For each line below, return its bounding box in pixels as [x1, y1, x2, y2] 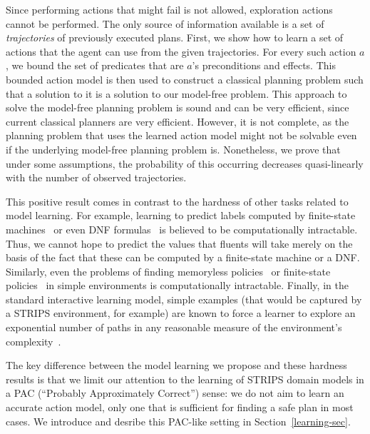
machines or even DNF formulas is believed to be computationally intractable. [6, 221, 358, 236]
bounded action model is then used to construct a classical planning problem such [6, 71, 364, 86]
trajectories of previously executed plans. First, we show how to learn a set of [6, 30, 344, 45]
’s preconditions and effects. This [192, 58, 336, 73]
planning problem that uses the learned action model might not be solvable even [6, 128, 357, 143]
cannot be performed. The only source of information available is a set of [6, 16, 324, 31]
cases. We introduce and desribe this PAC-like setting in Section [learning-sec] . [6, 413, 351, 428]
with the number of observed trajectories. [6, 170, 187, 185]
